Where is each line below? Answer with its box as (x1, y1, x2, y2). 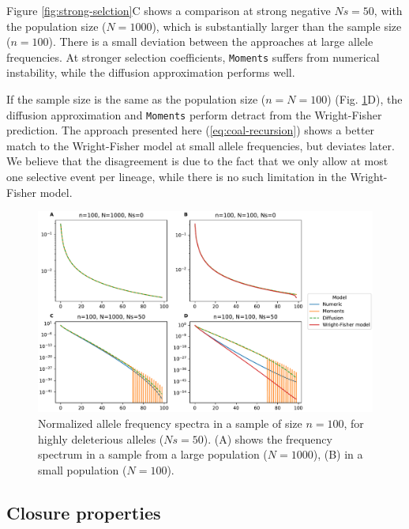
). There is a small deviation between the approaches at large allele (48, 33, 373, 50)
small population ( (38, 461, 127, 478)
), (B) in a (313, 446, 363, 463)
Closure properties (6, 500, 161, 524)
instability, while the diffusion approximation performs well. (6, 64, 295, 81)
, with (373, 2, 403, 18)
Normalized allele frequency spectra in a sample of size (38, 415, 302, 432)
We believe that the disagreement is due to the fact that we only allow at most (6, 153, 388, 169)
